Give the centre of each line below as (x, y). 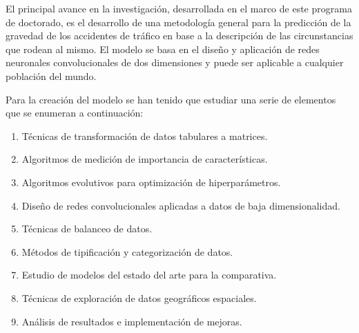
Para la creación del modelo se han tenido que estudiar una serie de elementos (171, 99)
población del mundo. (51, 75)
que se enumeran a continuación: (75, 113)
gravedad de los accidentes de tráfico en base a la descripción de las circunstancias (179, 36)
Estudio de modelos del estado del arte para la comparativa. (149, 275)
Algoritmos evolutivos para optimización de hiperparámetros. (151, 182)
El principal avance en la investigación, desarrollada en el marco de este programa (179, 8)
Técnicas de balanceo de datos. (87, 229)
